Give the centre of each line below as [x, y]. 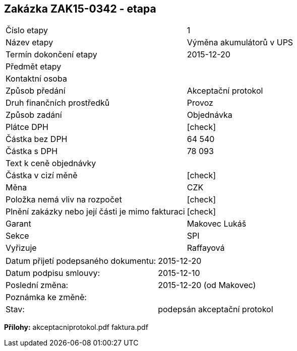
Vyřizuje [21, 248]
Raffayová [206, 248]
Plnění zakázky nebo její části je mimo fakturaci [95, 212]
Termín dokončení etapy [51, 55]
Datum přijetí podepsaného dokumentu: [81, 261]
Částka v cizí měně [42, 175]
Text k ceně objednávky [51, 163]
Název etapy [29, 43]
